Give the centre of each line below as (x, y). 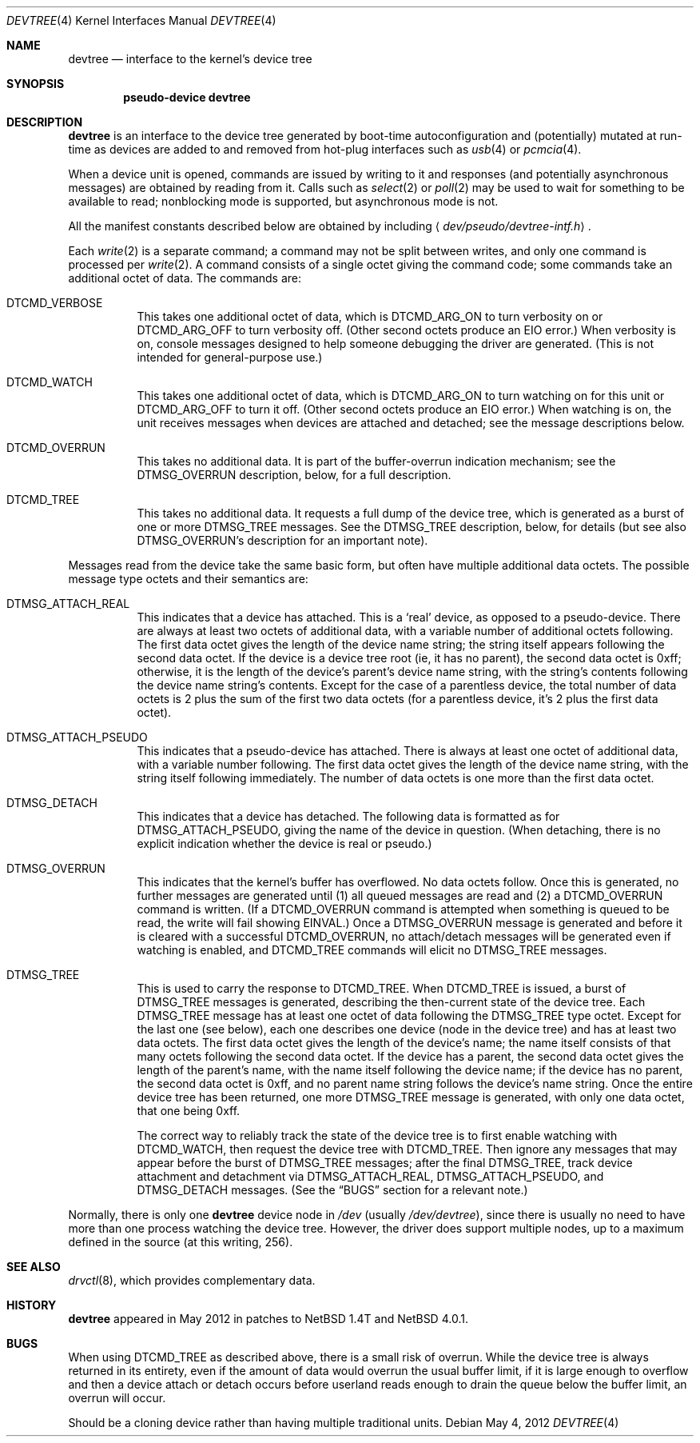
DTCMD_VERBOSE (55, 303)
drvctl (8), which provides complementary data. (192, 1280)
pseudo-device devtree (187, 97)
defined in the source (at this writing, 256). (181, 1242)
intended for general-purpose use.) (230, 357)
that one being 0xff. (189, 1111)
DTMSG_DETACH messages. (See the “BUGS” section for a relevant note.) (332, 1190)
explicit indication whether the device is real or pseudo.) (284, 843)
